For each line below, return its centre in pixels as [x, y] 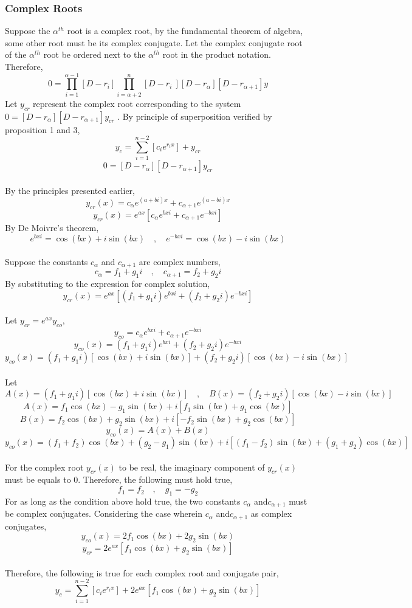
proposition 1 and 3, [43, 129]
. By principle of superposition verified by [195, 116]
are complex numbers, [180, 261]
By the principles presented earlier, [70, 190]
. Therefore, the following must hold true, [155, 479]
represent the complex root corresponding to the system [137, 103]
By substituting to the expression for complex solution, [108, 284]
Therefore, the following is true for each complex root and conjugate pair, [142, 572]
